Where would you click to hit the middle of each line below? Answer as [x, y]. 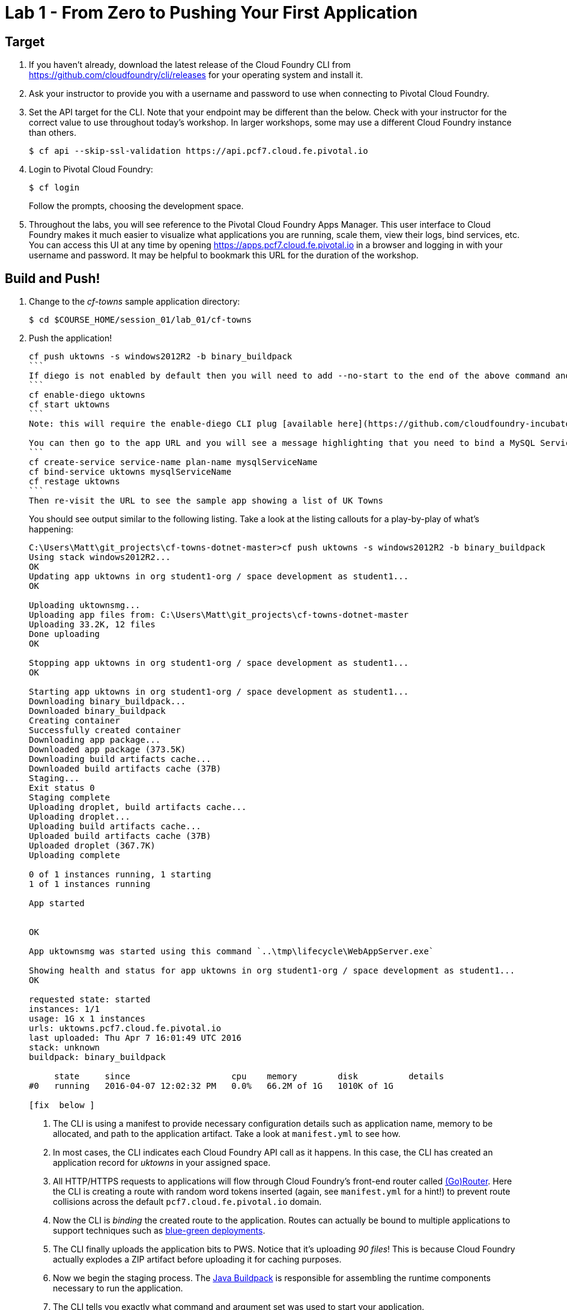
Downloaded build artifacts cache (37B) [125, 769]
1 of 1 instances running [90, 884]
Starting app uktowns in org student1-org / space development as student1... [219, 692]
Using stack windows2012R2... [100, 557]
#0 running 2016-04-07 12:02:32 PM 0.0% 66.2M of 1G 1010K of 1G [211, 1086]
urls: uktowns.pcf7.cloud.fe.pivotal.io [125, 1028]
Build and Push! [53, 278]
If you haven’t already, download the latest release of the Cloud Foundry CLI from [190, 65]
